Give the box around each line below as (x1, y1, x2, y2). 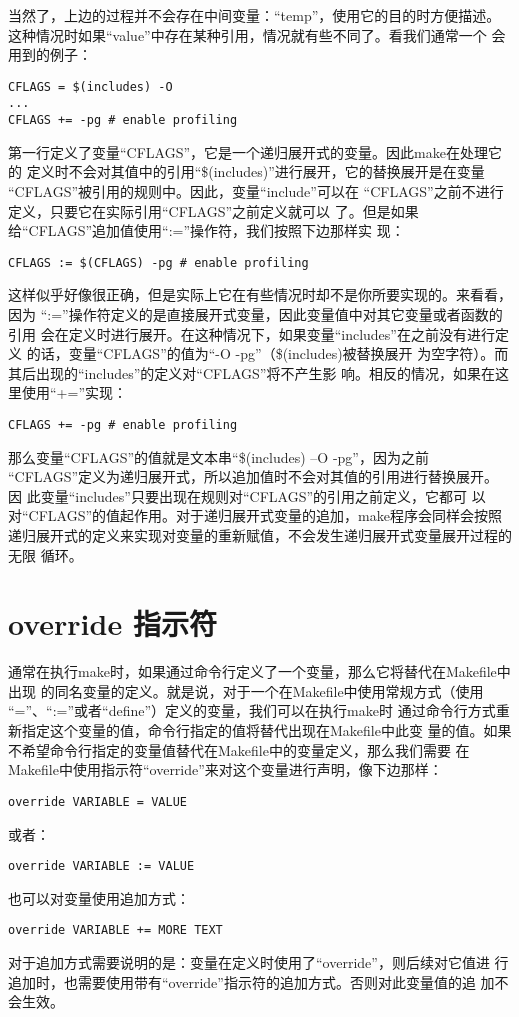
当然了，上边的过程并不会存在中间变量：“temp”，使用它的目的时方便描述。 (8, 5, 501, 25)
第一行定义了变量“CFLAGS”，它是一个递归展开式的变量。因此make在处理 (8, 141, 488, 162)
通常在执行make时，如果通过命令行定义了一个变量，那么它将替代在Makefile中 (8, 661, 511, 682)
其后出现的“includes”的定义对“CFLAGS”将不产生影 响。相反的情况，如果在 (8, 362, 496, 383)
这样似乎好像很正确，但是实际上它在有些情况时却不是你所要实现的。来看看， (8, 284, 512, 305)
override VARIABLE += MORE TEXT (8, 923, 223, 938)
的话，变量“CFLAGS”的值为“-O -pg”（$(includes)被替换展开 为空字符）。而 (26, 343, 509, 364)
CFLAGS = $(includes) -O (8, 79, 173, 94)
